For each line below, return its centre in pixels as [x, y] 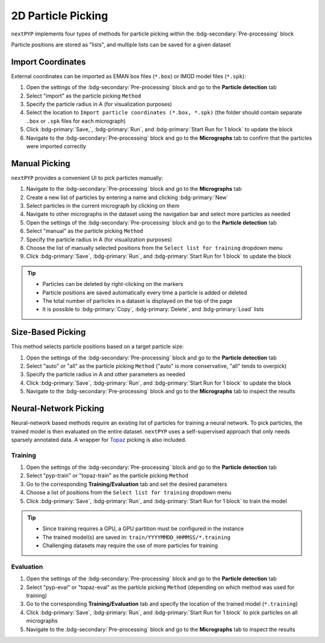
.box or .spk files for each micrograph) [76, 121]
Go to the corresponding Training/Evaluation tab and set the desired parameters [127, 484]
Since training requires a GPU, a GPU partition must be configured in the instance [143, 529]
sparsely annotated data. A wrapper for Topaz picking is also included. [99, 440]
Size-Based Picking [48, 332]
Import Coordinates [49, 62]
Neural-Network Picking [58, 408]
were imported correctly [56, 146]
